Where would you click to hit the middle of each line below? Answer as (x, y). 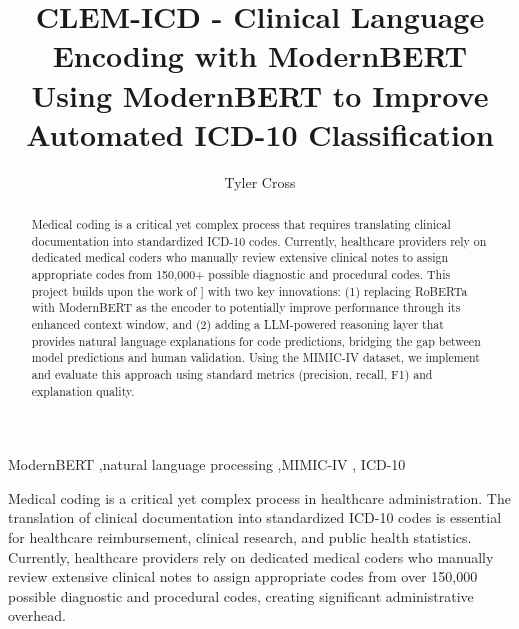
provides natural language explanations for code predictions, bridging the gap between (256, 340)
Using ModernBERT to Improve (260, 94)
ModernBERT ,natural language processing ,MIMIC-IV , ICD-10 (207, 464)
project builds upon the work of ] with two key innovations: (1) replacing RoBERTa (249, 290)
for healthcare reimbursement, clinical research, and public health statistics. (240, 537)
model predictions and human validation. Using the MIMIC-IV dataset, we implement (255, 357)
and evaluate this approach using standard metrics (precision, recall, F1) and (232, 373)
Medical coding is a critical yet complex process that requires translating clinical (241, 224)
